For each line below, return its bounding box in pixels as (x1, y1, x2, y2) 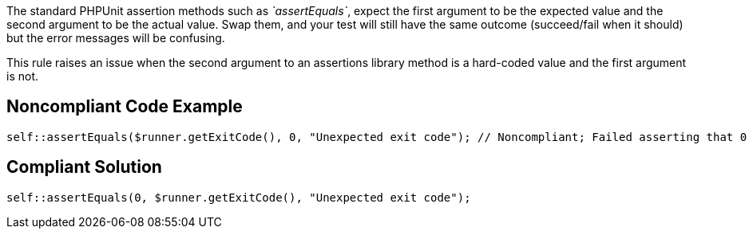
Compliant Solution (6, 157, 162, 178)
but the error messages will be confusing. (6, 31, 225, 45)
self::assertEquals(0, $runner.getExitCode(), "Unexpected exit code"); (6, 190, 471, 204)
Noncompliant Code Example (6, 96, 243, 117)
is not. (6, 69, 38, 83)
